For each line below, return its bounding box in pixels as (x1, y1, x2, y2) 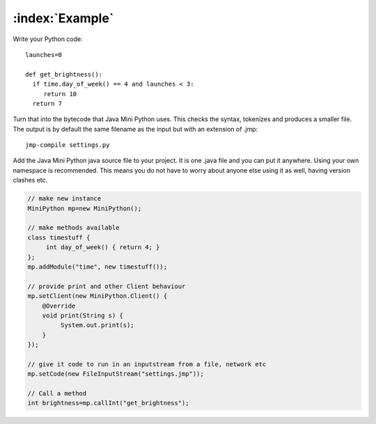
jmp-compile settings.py (25, 141, 110, 149)
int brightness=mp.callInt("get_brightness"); (27, 399, 189, 407)
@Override (42, 301, 76, 310)
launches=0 (25, 51, 63, 58)
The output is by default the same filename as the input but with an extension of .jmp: (13, 125, 258, 133)
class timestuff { (27, 233, 91, 242)
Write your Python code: (13, 35, 83, 43)
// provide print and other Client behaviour (27, 282, 186, 290)
